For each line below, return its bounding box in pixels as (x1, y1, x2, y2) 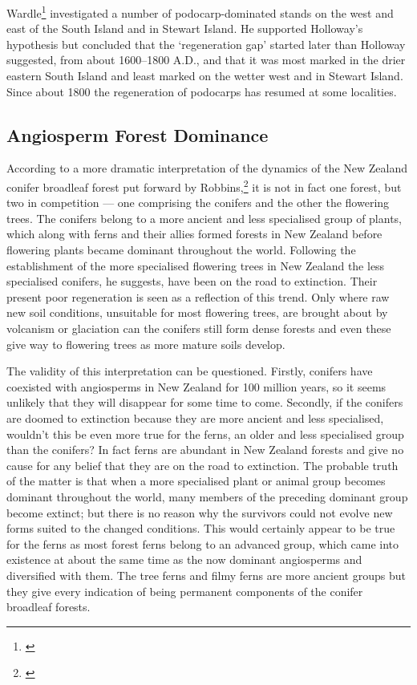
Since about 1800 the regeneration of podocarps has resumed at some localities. (6, 83, 397, 99)
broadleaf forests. (6, 598, 91, 615)
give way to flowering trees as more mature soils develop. (6, 335, 285, 352)
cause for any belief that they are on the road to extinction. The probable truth (6, 456, 399, 473)
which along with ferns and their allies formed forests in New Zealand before (6, 225, 383, 242)
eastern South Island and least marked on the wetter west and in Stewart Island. (6, 67, 403, 84)
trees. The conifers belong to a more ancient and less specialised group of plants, (6, 209, 402, 226)
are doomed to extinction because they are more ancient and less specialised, (6, 409, 384, 426)
